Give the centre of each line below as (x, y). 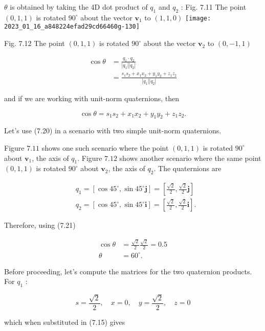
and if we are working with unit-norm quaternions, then (92, 98)
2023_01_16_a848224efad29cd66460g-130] (72, 27)
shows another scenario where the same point (190, 158)
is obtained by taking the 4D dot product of (79, 7)
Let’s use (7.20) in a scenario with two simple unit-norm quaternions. (113, 131)
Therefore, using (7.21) (40, 225)
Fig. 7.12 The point (35, 43)
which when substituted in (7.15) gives (65, 322)
